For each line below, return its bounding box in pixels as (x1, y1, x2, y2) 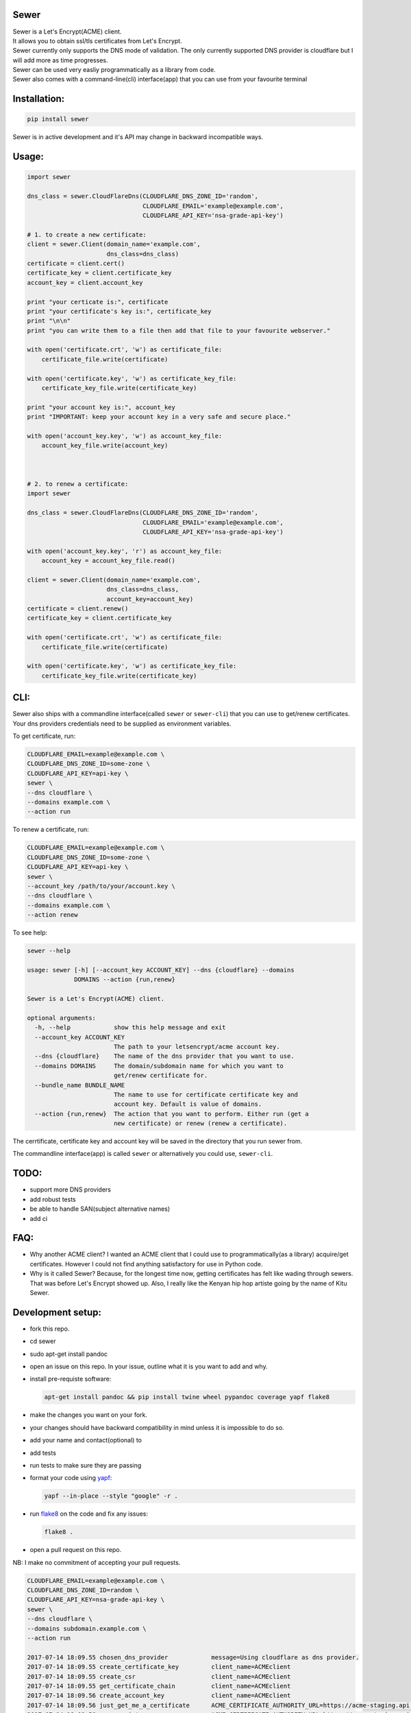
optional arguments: (27, 1014, 96, 1022)
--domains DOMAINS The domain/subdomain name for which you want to (34, 1062, 284, 1070)
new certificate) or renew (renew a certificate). (113, 1120, 288, 1127)
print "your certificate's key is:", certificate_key (27, 307, 212, 315)
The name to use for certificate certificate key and (113, 1090, 298, 1098)
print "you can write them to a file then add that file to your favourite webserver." (27, 326, 331, 334)
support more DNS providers (29, 1185, 111, 1194)
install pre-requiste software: (29, 1375, 112, 1383)
